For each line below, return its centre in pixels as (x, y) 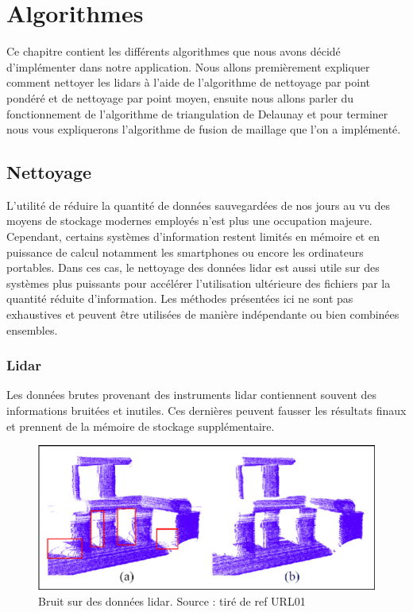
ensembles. (32, 329)
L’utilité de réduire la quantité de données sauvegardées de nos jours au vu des (199, 205)
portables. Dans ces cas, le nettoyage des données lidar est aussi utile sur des (193, 267)
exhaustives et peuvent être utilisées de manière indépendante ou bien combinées (203, 314)
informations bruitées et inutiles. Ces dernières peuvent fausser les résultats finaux (206, 411)
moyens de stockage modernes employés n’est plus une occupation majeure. (189, 221)
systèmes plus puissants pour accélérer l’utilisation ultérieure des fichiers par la (199, 283)
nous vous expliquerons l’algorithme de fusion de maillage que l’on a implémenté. (204, 129)
